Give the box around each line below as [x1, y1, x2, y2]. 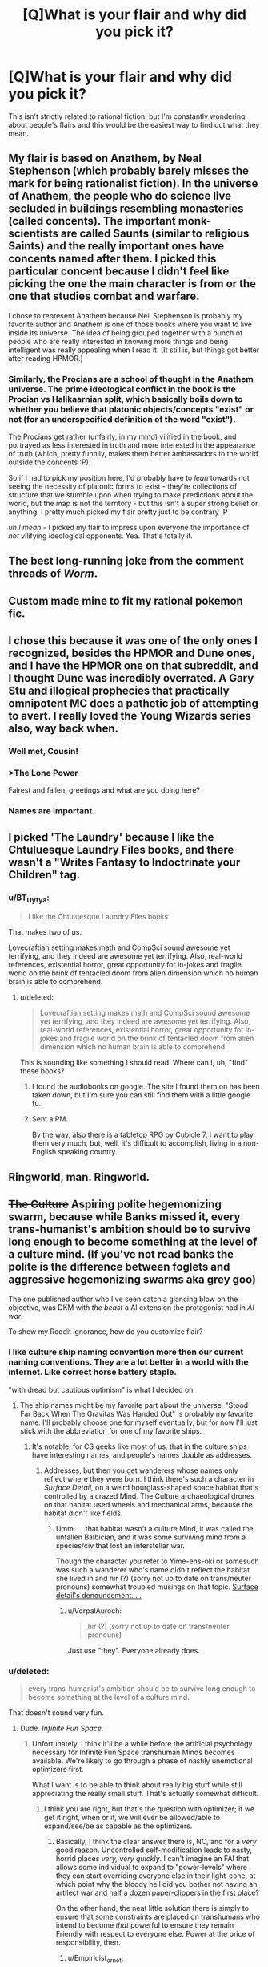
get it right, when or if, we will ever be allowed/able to [43, 1813, 221, 1823]
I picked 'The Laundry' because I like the [8, 830, 214, 844]
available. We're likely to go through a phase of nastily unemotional [31, 1756, 254, 1766]
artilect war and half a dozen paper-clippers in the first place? [55, 1888, 260, 1898]
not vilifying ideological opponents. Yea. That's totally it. [8, 531, 194, 541]
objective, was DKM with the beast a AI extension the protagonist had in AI [8, 1302, 254, 1312]
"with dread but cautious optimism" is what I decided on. [8, 1385, 196, 1394]
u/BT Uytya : [8, 892, 50, 904]
